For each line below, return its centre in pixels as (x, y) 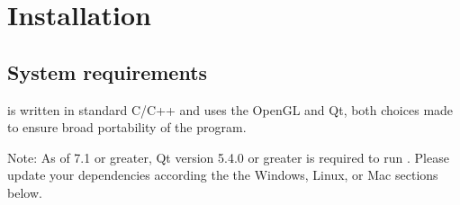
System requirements (108, 71)
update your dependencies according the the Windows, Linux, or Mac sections (223, 175)
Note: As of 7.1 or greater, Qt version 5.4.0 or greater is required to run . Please (228, 157)
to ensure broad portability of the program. (127, 127)
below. (25, 192)
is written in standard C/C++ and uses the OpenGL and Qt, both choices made (230, 109)
